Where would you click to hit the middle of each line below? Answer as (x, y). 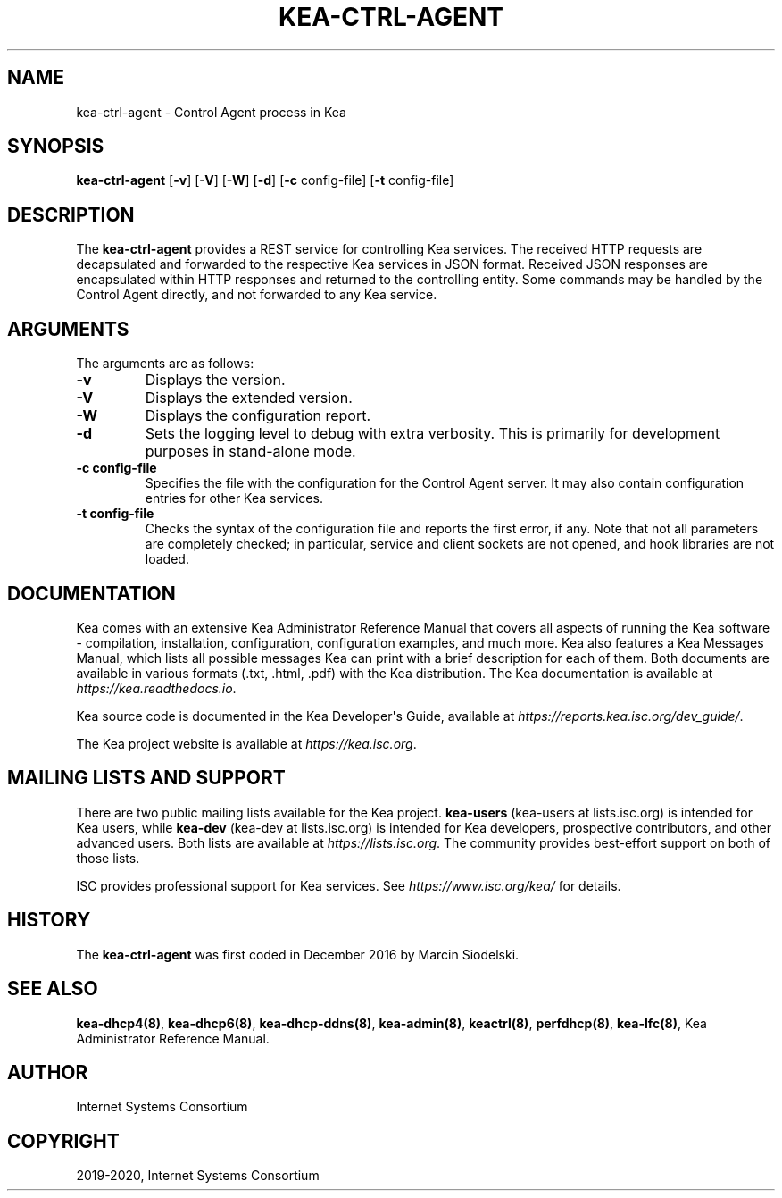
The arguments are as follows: (165, 364)
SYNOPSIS (56, 147)
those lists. (108, 858)
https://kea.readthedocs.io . (156, 688)
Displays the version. (215, 380)
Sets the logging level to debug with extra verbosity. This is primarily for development (433, 434)
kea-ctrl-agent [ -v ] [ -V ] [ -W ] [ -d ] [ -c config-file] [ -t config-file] (265, 180)
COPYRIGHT (63, 1141)
